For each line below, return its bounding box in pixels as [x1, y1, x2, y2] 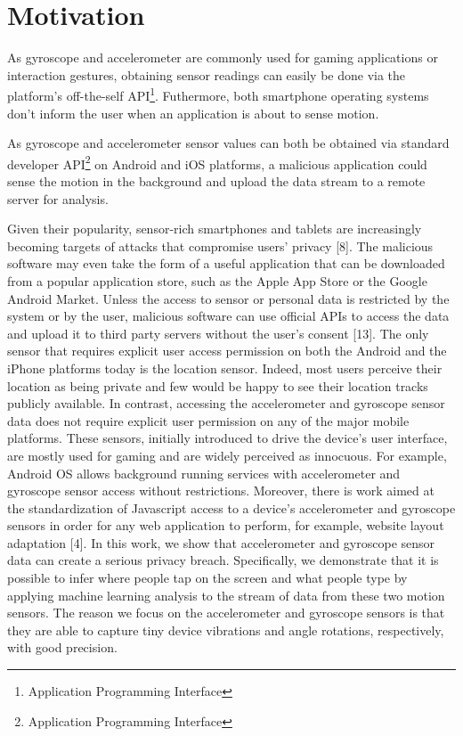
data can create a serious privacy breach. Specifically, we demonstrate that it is [7, 551, 439, 569]
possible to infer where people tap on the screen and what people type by [7, 568, 408, 587]
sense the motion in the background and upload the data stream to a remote [7, 172, 426, 190]
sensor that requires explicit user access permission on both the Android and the [7, 341, 447, 360]
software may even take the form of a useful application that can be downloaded [7, 254, 445, 273]
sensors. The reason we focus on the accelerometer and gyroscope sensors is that [7, 603, 445, 622]
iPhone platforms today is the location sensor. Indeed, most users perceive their [7, 358, 443, 377]
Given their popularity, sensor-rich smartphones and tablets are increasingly [7, 219, 422, 238]
